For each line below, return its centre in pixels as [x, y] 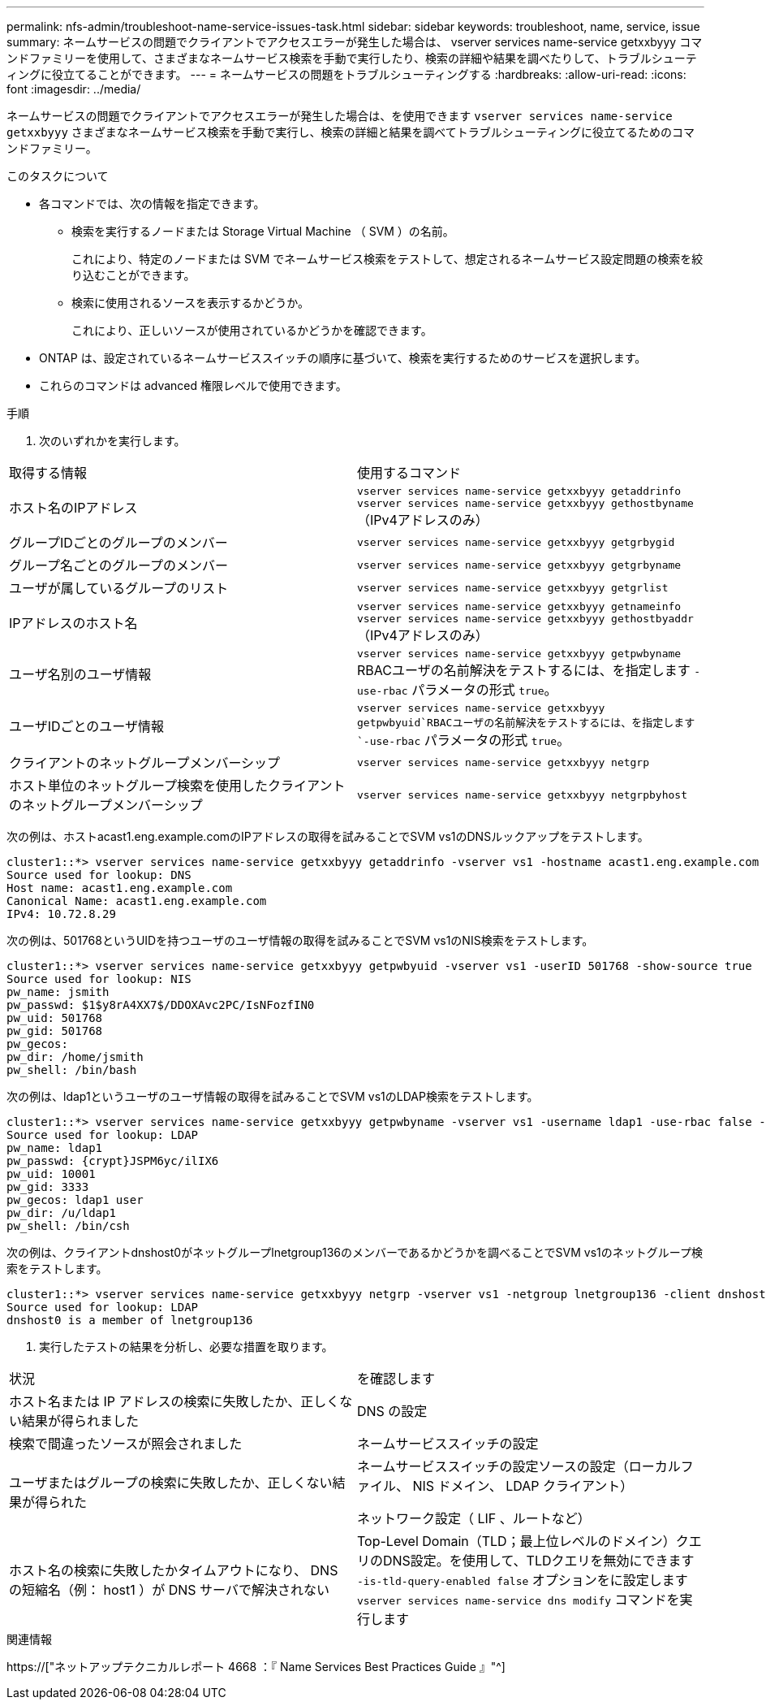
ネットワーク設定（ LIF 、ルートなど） [474, 1518]
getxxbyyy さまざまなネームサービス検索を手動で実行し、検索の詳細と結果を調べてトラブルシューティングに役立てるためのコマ [351, 132]
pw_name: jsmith [58, 992]
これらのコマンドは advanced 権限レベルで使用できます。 [193, 385]
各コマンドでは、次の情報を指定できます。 [152, 204]
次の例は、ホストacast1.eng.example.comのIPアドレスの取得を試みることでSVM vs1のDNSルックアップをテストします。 [328, 836]
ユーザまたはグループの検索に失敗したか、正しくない [171, 1483]
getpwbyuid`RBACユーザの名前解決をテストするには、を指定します [526, 723]
